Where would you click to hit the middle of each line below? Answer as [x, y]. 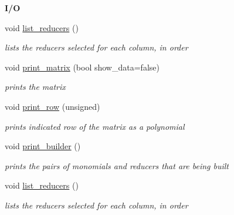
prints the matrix [35, 87]
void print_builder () [43, 146]
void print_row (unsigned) [52, 106]
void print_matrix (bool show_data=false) [82, 67]
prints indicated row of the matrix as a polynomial [95, 126]
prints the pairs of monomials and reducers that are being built [117, 165]
